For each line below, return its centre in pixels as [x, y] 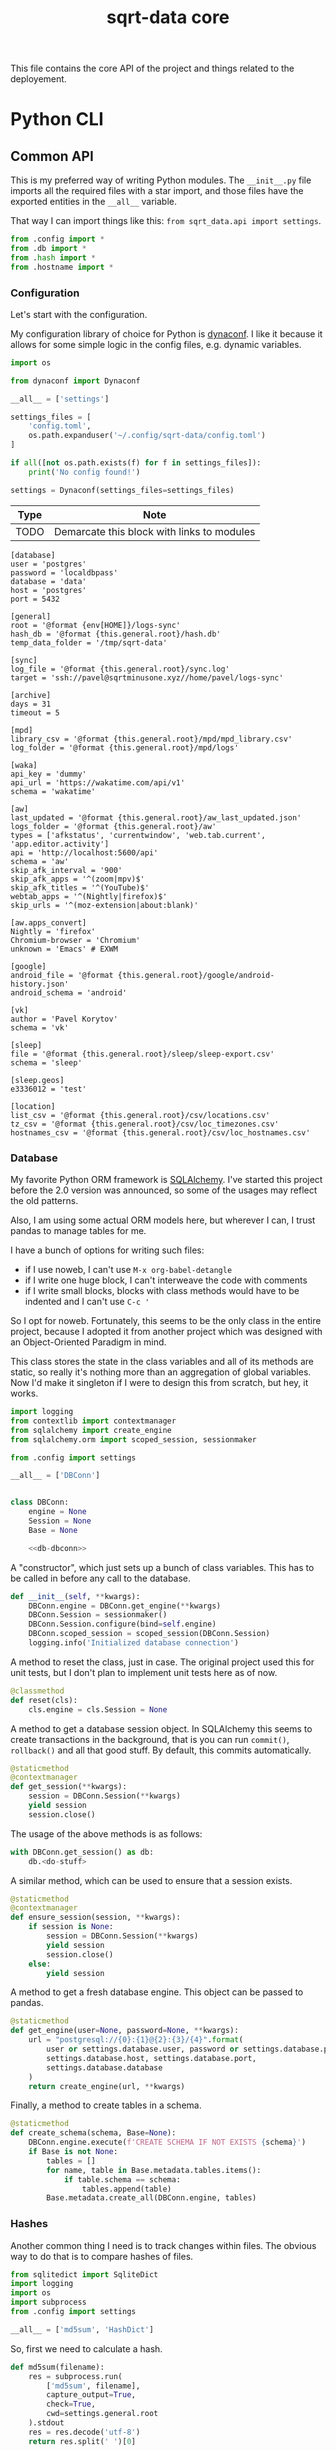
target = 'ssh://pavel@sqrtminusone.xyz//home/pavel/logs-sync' [147, 677]
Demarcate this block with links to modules [154, 531]
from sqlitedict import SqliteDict [84, 2274]
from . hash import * [53, 257]
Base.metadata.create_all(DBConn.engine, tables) [151, 2198]
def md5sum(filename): [57, 2367]
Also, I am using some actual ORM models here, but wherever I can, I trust [163, 1220]
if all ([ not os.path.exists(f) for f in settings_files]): [136, 463]
